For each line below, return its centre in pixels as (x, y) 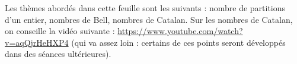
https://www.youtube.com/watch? (180, 31)
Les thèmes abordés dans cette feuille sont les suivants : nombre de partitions (145, 8)
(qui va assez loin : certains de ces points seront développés (178, 42)
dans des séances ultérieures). (58, 54)
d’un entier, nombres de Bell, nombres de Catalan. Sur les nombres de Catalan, (149, 19)
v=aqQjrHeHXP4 (37, 42)
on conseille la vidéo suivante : (60, 31)
